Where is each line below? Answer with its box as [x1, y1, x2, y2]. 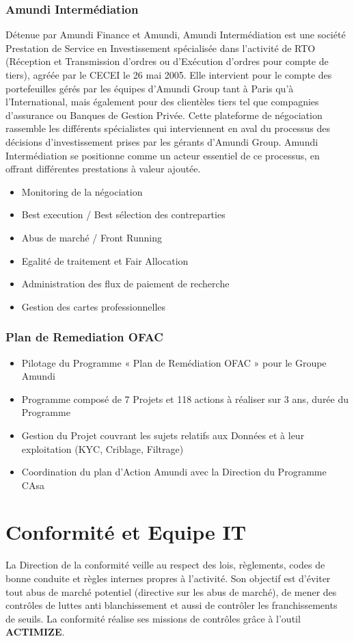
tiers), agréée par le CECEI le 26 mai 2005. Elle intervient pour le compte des [5, 68, 332, 81]
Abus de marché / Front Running [21, 230, 162, 244]
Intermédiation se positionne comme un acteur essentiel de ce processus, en [5, 148, 320, 162]
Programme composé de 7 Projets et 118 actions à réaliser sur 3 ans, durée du [21, 391, 349, 406]
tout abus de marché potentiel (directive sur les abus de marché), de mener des [5, 584, 337, 599]
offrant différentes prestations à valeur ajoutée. [5, 161, 201, 176]
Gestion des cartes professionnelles [21, 299, 166, 313]
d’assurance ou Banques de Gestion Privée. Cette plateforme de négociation [5, 107, 323, 122]
